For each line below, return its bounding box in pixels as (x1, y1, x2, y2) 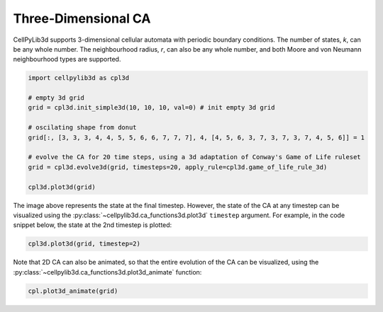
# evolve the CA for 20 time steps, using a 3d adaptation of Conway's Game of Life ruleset (28, 153, 361, 161)
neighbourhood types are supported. (13, 55, 121, 64)
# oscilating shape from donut (28, 124, 138, 132)
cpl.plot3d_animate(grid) (28, 287, 118, 295)
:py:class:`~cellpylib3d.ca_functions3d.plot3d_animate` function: (13, 267, 202, 276)
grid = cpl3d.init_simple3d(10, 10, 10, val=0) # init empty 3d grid (28, 103, 275, 112)
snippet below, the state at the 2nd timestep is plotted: (13, 221, 172, 229)
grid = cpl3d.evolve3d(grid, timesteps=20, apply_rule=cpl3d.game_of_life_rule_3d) (28, 163, 328, 171)
